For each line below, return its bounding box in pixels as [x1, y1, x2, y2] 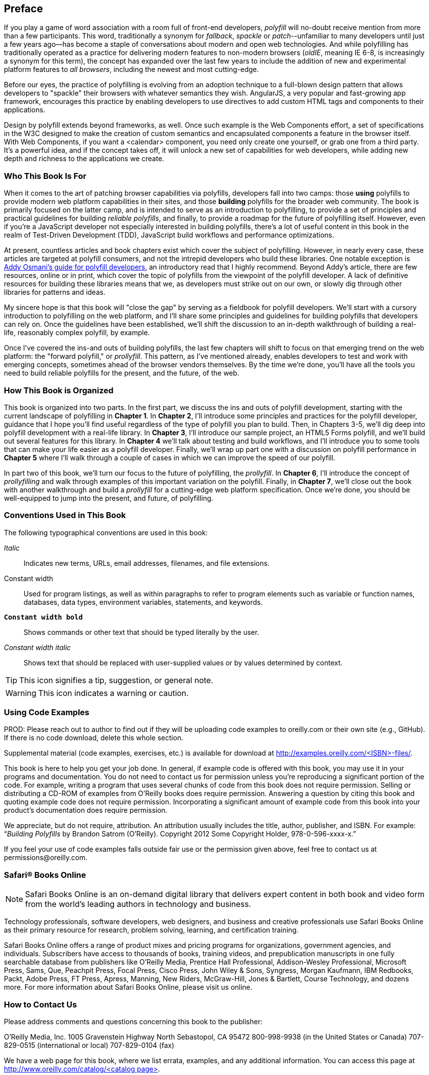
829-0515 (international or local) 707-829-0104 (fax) [4, 1040, 175, 1049]
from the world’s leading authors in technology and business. [25, 899, 251, 909]
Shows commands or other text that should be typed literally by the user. [24, 627, 259, 636]
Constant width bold [4, 613, 83, 621]
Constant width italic [4, 643, 71, 652]
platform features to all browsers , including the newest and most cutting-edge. [4, 65, 259, 74]
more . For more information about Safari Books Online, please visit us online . [4, 983, 252, 992]
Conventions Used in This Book [4, 510, 126, 520]
